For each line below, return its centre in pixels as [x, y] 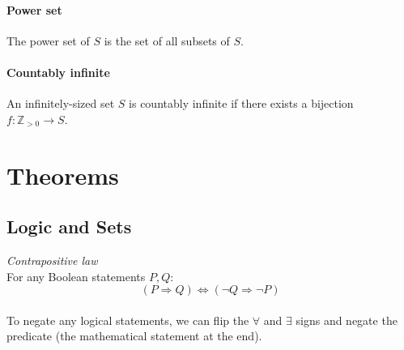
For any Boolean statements [76, 276]
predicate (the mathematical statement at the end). [134, 336]
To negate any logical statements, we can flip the [128, 320]
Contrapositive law [52, 260]
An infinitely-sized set [61, 103]
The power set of [48, 40]
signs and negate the [347, 320]
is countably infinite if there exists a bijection [241, 103]
